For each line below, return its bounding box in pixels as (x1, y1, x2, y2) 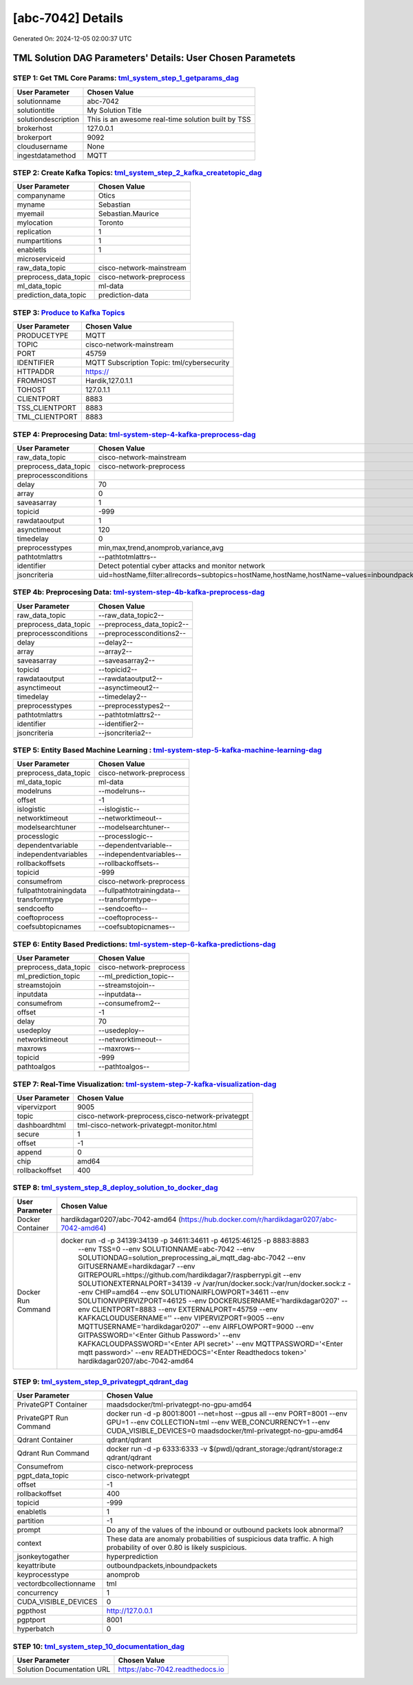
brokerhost (17, 123, 53, 133)
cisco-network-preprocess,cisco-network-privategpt (76, 1111, 249, 1121)
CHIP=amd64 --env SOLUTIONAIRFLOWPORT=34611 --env (94, 1287, 289, 1296)
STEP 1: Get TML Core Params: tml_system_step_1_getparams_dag (12, 73, 239, 83)
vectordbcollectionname (17, 1579, 96, 1589)
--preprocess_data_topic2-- (98, 619, 189, 629)
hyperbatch (17, 1624, 54, 1634)
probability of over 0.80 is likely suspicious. (106, 1543, 247, 1553)
